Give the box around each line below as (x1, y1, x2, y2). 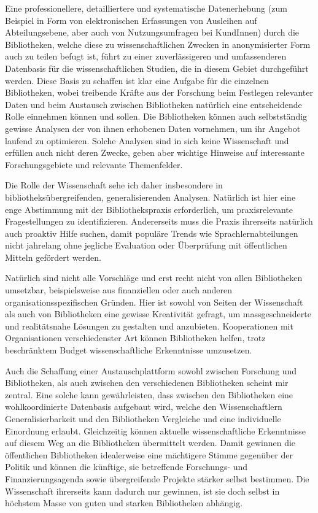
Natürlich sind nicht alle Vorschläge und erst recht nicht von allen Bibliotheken (5, 271, 303, 284)
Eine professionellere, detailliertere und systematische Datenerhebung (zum (5, 2, 287, 14)
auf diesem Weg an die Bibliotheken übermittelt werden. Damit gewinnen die (5, 436, 296, 449)
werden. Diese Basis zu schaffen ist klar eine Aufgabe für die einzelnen (5, 74, 269, 87)
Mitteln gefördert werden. (5, 250, 101, 263)
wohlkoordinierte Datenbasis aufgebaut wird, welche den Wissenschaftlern (5, 400, 282, 413)
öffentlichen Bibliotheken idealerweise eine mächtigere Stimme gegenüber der (5, 448, 293, 461)
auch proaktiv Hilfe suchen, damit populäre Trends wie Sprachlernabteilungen (5, 226, 298, 239)
